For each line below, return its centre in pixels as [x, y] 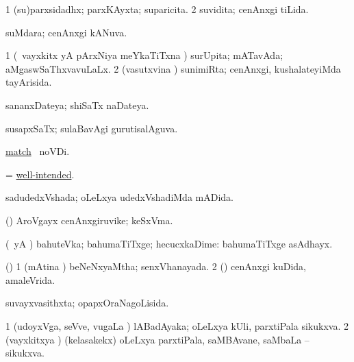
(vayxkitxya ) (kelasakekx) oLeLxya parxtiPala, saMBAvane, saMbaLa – [157, 339]
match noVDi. [38, 151]
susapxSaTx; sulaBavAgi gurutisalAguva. [92, 128]
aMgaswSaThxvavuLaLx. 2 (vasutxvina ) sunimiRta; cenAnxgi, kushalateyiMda [173, 68]
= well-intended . [40, 174]
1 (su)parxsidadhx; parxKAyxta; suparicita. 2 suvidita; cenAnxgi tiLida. [157, 9]
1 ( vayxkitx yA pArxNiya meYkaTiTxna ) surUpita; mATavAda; [144, 55]
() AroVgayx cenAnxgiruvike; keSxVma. [89, 220]
